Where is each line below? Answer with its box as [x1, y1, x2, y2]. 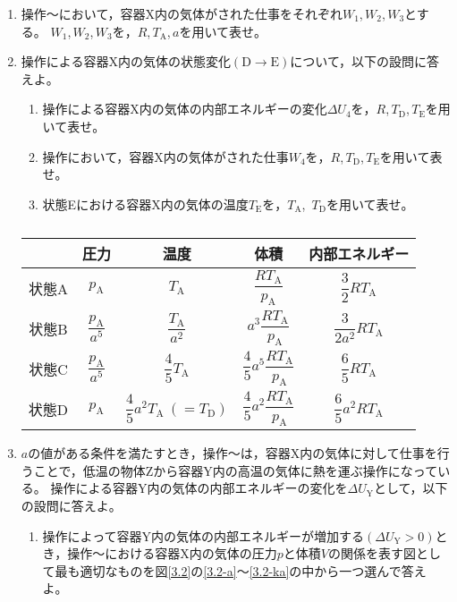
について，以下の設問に [290, 52, 427, 71]
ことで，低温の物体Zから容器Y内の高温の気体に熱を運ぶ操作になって [33, 461, 438, 479]
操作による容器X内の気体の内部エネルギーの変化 [42, 99, 327, 118]
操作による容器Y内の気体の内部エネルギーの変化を [50, 479, 348, 497]
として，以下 [373, 479, 448, 497]
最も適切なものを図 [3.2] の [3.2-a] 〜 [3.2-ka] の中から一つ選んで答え [55, 561, 427, 580]
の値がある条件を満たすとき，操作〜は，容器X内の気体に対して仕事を [28, 444, 437, 462]
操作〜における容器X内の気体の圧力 [67, 544, 277, 563]
